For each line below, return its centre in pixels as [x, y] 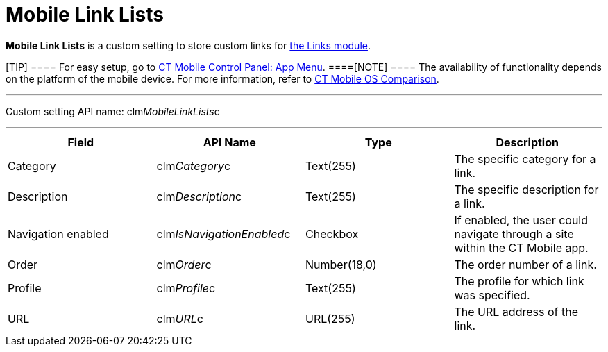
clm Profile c [186, 288]
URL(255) [330, 318]
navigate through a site [514, 234]
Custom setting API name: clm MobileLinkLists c [113, 111]
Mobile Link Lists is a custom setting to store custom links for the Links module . [188, 45]
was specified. [492, 295]
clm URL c [180, 318]
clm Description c [199, 196]
